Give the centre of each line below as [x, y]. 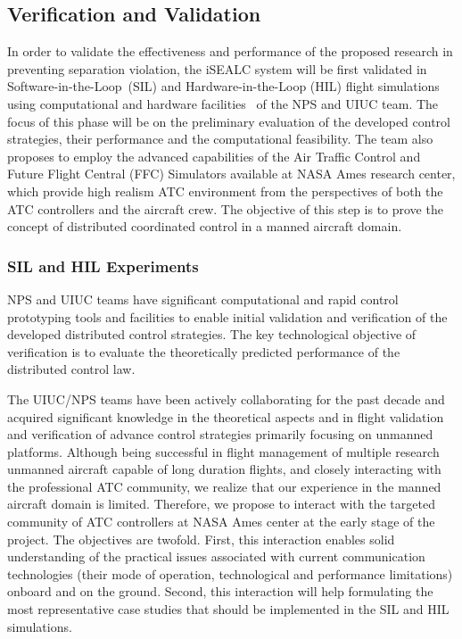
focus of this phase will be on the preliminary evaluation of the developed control [229, 121]
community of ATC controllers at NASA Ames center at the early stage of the [221, 522]
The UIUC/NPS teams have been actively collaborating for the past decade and [226, 398]
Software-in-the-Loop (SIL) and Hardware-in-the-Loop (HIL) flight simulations [223, 86]
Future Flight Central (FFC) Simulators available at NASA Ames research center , [231, 174]
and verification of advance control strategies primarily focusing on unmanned [220, 434]
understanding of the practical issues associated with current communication [216, 556]
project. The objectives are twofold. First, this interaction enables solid [201, 539]
